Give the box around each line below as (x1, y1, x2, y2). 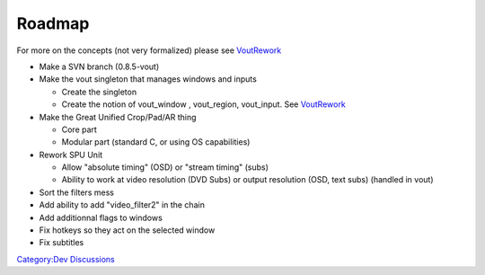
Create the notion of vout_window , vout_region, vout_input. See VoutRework (61, 99, 346, 110)
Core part (61, 124, 98, 135)
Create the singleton (61, 86, 137, 97)
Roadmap (16, 13, 90, 33)
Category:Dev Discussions (16, 253, 116, 264)
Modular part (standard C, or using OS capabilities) (61, 137, 251, 147)
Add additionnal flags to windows (39, 212, 163, 223)
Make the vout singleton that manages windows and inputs (39, 74, 258, 84)
